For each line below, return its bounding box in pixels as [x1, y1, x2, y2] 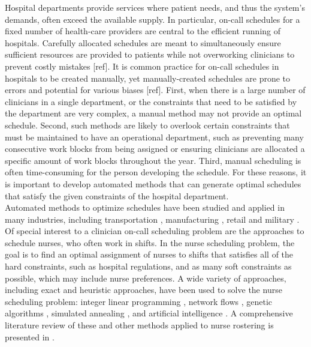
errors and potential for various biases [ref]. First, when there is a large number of [5, 83, 306, 96]
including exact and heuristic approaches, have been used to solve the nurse [5, 283, 282, 296]
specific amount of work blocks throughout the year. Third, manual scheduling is [5, 154, 301, 166]
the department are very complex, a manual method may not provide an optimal [5, 107, 302, 119]
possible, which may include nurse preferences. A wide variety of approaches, [5, 271, 286, 284]
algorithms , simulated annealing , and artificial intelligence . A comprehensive [5, 307, 293, 319]
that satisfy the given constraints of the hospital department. [5, 189, 229, 202]
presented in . [5, 330, 55, 343]
